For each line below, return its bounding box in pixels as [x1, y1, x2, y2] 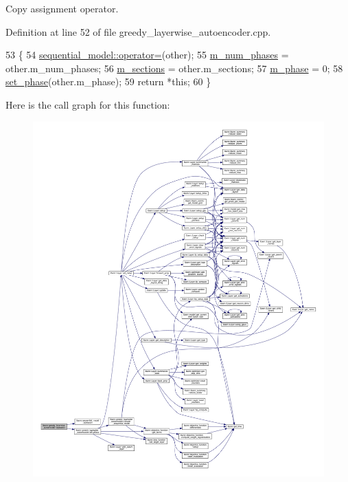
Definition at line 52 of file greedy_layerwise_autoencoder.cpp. [5, 24, 271, 39]
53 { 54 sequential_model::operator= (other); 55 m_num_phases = [5, 47, 289, 62]
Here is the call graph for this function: [5, 97, 170, 111]
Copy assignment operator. [5, 1, 119, 15]
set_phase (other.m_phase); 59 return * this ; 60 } [5, 74, 211, 89]
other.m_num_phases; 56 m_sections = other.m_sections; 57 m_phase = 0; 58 [5, 61, 343, 75]
